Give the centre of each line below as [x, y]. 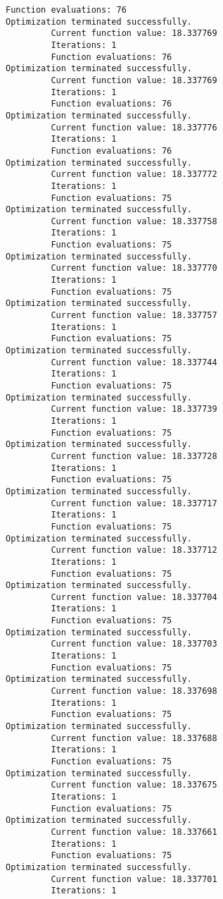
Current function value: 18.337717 [134, 503]
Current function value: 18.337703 [134, 644]
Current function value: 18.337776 [134, 127]
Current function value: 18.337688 [134, 738]
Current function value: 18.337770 [134, 268]
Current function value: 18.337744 [134, 362]
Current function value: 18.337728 [134, 456]
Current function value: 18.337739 [134, 409]
